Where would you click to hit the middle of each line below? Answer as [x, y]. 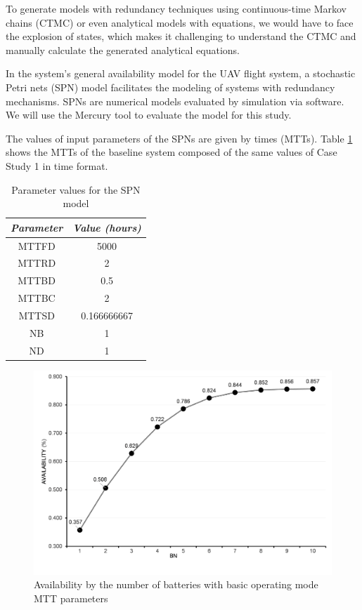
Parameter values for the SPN [76, 189]
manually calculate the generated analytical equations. [123, 49]
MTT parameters [71, 598]
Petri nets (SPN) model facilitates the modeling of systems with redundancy [170, 87]
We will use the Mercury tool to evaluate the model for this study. [149, 115]
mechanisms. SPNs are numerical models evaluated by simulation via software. [175, 101]
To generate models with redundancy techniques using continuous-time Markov [176, 8]
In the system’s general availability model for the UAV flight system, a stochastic [181, 73]
